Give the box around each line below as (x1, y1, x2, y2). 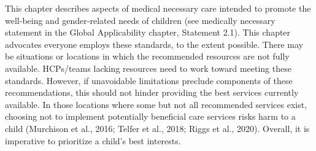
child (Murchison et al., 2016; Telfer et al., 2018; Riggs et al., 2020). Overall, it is (5, 122, 310, 134)
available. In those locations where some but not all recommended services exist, (5, 98, 307, 110)
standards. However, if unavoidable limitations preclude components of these (5, 74, 293, 87)
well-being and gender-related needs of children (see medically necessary (5, 14, 276, 26)
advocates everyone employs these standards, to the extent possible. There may (5, 37, 303, 50)
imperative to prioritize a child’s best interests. (5, 134, 181, 147)
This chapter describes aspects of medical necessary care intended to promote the (5, 2, 311, 14)
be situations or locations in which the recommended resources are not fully (5, 50, 290, 63)
